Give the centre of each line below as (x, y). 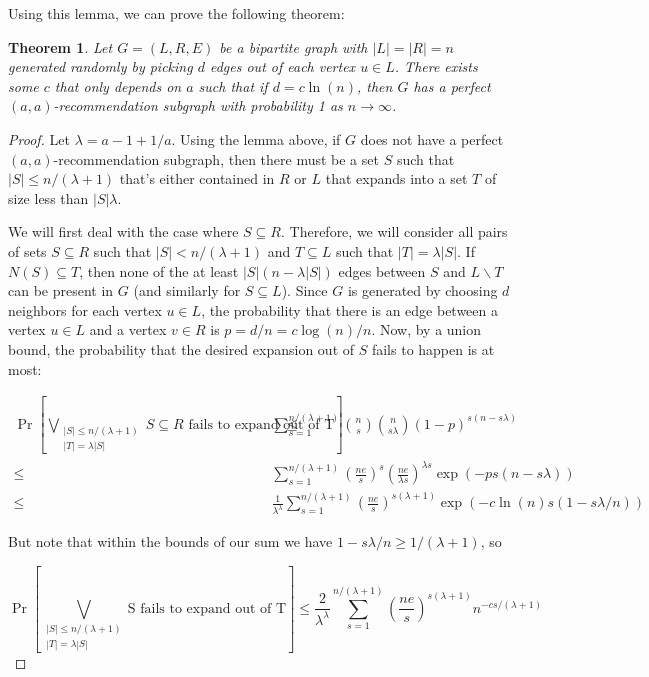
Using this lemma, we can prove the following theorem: (176, 13)
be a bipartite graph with (293, 46)
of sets (27, 250)
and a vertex (128, 329)
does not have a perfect (432, 138)
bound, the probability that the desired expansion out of (181, 348)
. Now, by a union (426, 329)
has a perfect (452, 85)
